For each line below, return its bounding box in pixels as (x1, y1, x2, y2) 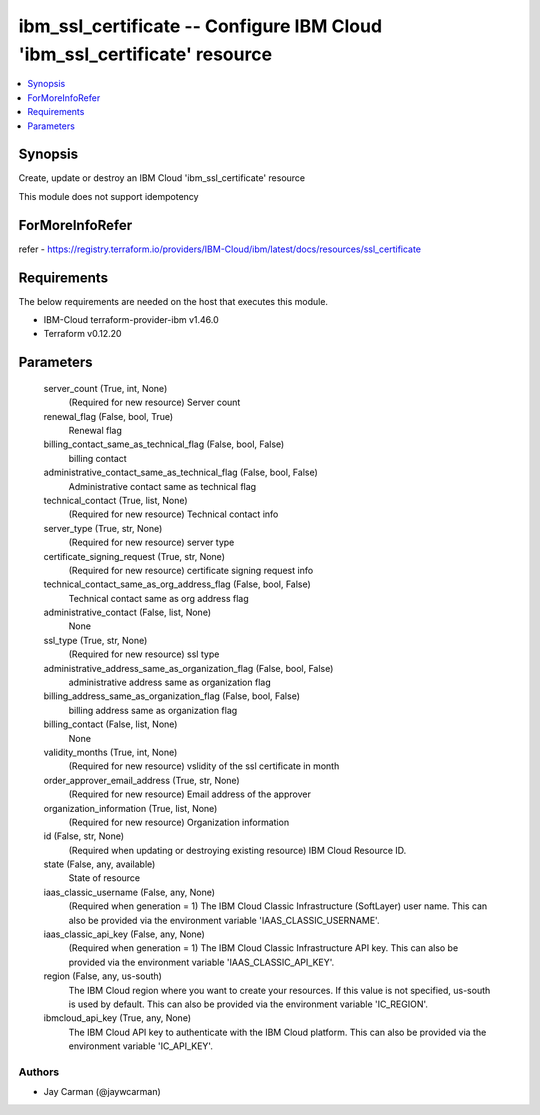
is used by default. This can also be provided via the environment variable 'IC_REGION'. (68, 998, 429, 1010)
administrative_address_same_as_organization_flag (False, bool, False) (43, 662, 334, 674)
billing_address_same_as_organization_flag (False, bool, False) (43, 690, 300, 702)
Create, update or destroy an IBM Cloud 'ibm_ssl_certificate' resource (18, 172, 306, 184)
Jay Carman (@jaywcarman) (43, 1086, 162, 1098)
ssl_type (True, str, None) (43, 634, 148, 646)
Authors (18, 1065, 60, 1079)
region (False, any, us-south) (43, 970, 162, 982)
